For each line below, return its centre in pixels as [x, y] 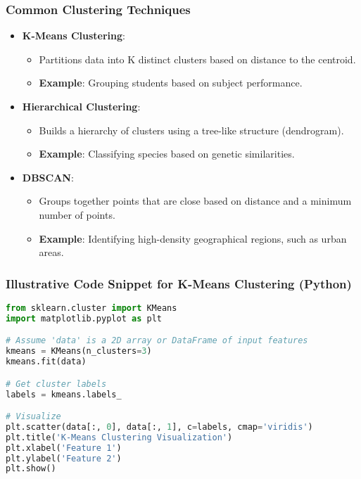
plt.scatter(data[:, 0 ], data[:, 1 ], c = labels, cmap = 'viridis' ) [159, 427]
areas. [51, 252]
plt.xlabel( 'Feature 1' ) [64, 448]
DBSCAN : [48, 177]
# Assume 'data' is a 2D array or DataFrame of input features [157, 341]
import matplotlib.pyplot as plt [84, 318]
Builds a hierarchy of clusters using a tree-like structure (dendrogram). [191, 130]
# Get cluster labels [56, 384]
